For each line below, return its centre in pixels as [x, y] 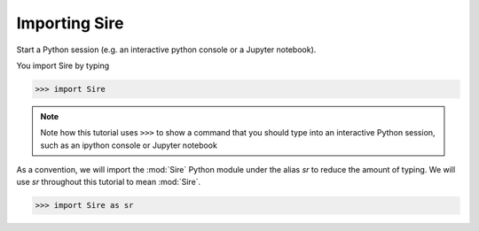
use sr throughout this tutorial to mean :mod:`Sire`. [109, 182]
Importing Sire [70, 23]
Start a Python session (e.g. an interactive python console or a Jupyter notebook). [166, 50]
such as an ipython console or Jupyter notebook [129, 145]
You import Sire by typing [63, 65]
